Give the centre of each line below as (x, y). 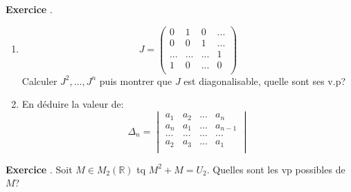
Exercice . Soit (39, 169)
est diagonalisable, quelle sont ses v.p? (265, 80)
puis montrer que (136, 80)
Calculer (39, 80)
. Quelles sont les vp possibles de (276, 169)
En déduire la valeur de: (73, 104)
